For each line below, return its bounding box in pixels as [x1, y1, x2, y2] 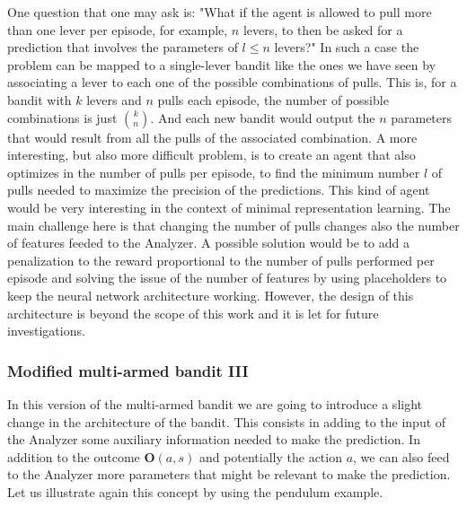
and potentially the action [198, 447, 342, 466]
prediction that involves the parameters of [7, 38, 238, 57]
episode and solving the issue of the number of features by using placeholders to [7, 268, 447, 287]
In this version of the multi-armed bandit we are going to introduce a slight [7, 394, 422, 413]
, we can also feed [353, 447, 450, 466]
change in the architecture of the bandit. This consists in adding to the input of [7, 412, 446, 431]
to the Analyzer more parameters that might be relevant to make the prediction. [7, 465, 451, 484]
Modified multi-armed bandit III [7, 359, 249, 381]
